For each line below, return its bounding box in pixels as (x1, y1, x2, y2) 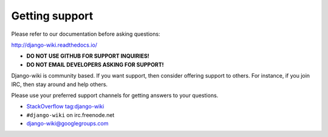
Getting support (11, 9, 94, 22)
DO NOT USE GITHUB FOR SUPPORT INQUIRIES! (26, 52, 150, 60)
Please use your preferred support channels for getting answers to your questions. (11, 92, 219, 99)
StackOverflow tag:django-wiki (26, 103, 104, 110)
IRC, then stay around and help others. (11, 81, 108, 88)
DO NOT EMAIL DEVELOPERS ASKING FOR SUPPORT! (26, 61, 164, 68)
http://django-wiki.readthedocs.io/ (11, 41, 97, 48)
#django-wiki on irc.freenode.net (26, 111, 115, 118)
